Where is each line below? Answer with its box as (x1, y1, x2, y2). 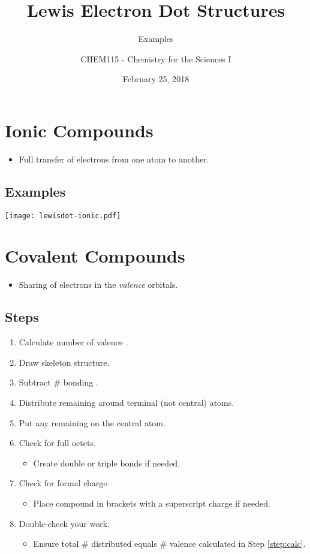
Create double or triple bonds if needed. (33, 456, 180, 469)
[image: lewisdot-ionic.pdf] (5, 211, 121, 220)
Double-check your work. (19, 517, 110, 529)
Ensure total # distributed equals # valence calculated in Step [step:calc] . (33, 537, 306, 550)
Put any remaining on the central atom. (19, 416, 165, 429)
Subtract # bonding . (19, 376, 98, 389)
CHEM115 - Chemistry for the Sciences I (80, 52, 231, 65)
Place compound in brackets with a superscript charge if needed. (33, 496, 270, 509)
